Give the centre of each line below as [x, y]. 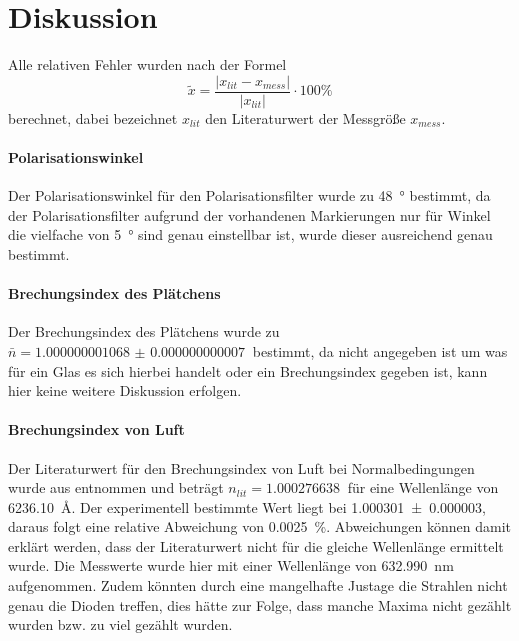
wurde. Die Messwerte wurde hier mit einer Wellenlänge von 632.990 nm [231, 565]
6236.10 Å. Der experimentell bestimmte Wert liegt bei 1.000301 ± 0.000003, [247, 506]
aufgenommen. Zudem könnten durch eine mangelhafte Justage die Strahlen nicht [258, 585]
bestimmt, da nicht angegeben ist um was [380, 350]
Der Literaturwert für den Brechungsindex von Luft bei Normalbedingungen [241, 467]
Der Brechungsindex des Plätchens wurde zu [144, 331]
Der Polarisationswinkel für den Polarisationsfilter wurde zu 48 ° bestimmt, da [249, 195]
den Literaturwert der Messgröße [305, 117]
